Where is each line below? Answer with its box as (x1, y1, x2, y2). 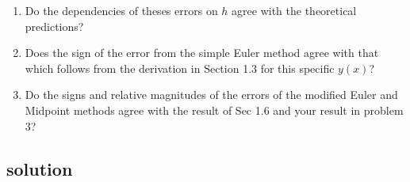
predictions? (25, 17, 84, 34)
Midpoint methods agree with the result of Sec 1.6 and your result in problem (25, 101, 404, 118)
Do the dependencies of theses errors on (25, 2, 218, 18)
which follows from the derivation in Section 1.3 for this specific (25, 59, 335, 76)
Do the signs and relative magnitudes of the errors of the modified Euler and (25, 86, 398, 103)
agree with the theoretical (232, 2, 357, 18)
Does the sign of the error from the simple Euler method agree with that (25, 44, 379, 61)
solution (6, 156, 73, 180)
